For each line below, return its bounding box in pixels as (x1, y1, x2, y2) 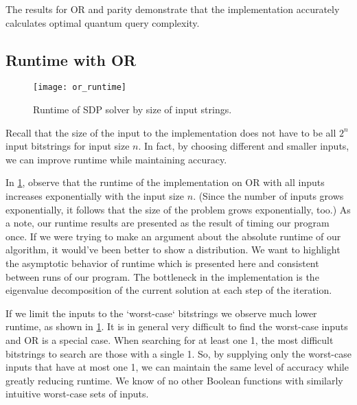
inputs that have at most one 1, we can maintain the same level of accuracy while (5, 360, 349, 374)
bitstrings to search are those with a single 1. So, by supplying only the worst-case (5, 346, 352, 360)
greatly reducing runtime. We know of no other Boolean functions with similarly (5, 373, 343, 387)
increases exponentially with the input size (5, 189, 185, 203)
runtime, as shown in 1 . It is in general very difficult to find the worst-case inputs (5, 319, 348, 334)
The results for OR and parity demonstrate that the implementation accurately (5, 2, 340, 16)
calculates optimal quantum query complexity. (5, 15, 200, 30)
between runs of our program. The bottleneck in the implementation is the (5, 269, 319, 283)
